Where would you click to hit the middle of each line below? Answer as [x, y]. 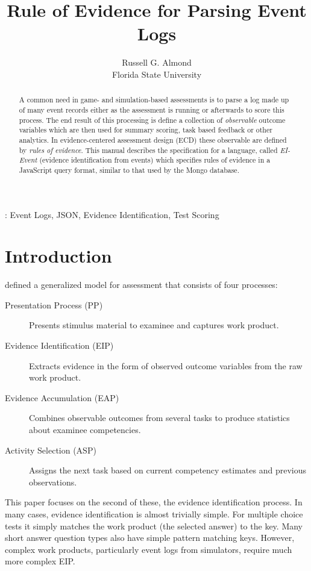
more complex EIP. [40, 561]
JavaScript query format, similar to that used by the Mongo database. [129, 170]
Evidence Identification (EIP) [59, 345]
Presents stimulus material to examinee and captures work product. [154, 325]
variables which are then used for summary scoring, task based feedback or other [146, 130]
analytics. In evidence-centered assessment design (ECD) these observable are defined [153, 139]
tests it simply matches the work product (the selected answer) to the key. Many [154, 526]
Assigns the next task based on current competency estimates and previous [168, 470]
